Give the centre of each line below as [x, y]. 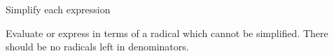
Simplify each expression [58, 9]
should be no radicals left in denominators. [97, 47]
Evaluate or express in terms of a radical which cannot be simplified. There [167, 33]
